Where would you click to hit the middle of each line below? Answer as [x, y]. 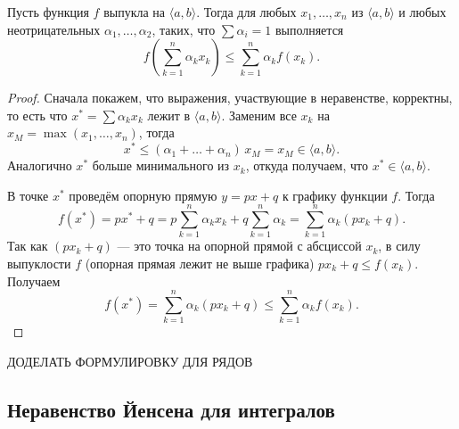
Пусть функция [48, 12]
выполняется [309, 29]
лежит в [169, 115]
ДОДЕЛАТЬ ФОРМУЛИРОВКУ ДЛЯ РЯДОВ [130, 361]
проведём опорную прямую [143, 195]
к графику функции [335, 195]
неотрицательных [54, 29]
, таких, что [184, 29]
